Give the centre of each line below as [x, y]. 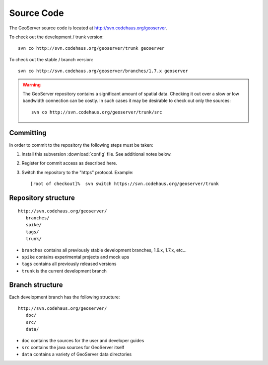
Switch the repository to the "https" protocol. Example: [77, 172]
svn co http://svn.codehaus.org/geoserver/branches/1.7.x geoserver [103, 71]
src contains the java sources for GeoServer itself [73, 347]
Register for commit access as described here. [69, 163]
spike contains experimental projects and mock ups [75, 257]
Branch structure [36, 285]
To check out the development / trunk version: [56, 37]
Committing [28, 133]
